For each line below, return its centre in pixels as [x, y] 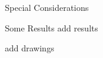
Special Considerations [47, 7]
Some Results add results [51, 27]
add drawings [30, 48]
